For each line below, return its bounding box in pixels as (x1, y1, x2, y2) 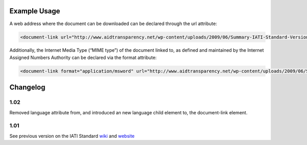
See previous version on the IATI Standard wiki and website (9, 133, 135, 139)
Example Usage (9, 7, 60, 15)
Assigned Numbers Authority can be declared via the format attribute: (9, 54, 157, 60)
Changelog (9, 83, 46, 92)
